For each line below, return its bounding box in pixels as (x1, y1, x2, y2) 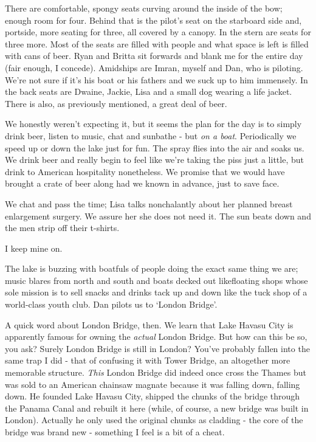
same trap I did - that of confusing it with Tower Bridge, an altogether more (5, 354, 290, 367)
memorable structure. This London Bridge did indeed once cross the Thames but (5, 366, 306, 379)
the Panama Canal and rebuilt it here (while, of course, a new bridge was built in (5, 401, 309, 414)
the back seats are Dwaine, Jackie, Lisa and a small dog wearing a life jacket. (5, 85, 292, 98)
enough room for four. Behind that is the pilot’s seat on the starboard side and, (5, 13, 302, 26)
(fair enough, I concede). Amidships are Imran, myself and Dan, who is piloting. (5, 61, 303, 74)
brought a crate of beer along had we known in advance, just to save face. (5, 177, 280, 190)
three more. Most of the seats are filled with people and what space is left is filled (5, 37, 309, 50)
